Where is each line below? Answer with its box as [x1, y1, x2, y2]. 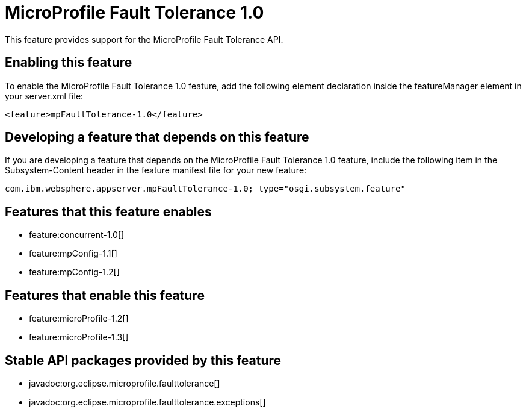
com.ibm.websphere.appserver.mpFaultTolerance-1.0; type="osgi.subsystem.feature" [5, 184, 406, 194]
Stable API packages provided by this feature [5, 352, 282, 368]
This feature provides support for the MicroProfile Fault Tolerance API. [5, 34, 283, 45]
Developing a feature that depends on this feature [5, 130, 309, 145]
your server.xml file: [5, 90, 84, 101]
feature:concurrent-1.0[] [29, 229, 125, 240]
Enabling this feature [5, 55, 132, 70]
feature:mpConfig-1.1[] [29, 248, 117, 259]
